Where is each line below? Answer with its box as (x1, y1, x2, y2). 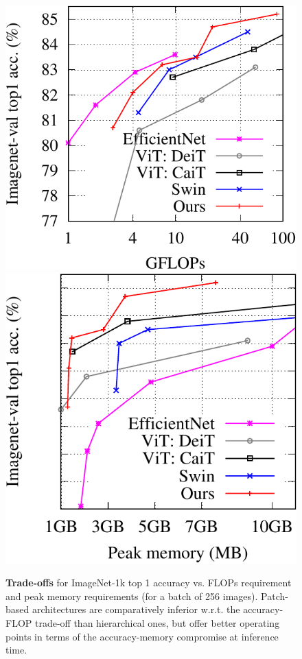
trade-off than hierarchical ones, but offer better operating (34, 616, 280, 630)
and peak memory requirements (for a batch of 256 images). (5, 588, 258, 603)
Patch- (261, 588, 288, 603)
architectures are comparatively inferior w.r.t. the (32, 602, 240, 616)
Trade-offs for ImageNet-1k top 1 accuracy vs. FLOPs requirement (5, 575, 292, 590)
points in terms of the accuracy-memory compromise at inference (5, 629, 279, 643)
